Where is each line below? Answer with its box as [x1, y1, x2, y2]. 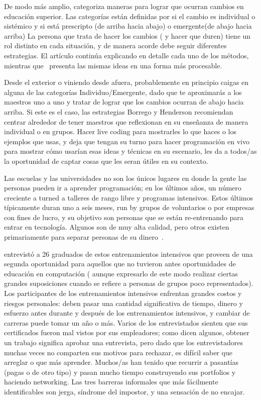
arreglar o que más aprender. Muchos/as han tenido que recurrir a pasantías [4, 357, 239, 367]
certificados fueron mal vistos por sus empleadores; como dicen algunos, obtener [4, 327, 249, 338]
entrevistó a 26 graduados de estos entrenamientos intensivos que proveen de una [4, 248, 253, 259]
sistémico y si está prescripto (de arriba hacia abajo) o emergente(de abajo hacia [4, 21, 252, 31]
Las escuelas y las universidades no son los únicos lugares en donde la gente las [4, 172, 247, 183]
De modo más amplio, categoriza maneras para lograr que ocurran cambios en [4, 1, 244, 11]
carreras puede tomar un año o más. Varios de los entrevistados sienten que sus [4, 317, 248, 328]
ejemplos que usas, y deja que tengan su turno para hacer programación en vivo [4, 136, 249, 146]
